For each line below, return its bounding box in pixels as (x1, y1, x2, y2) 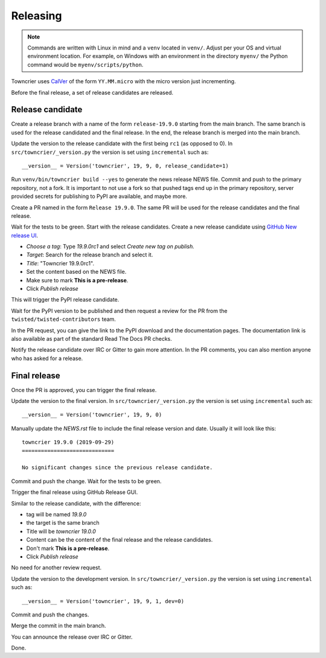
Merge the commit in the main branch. (11, 622, 106, 630)
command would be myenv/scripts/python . (27, 61, 144, 68)
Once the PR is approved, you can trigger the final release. (11, 386, 157, 393)
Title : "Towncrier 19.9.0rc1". (26, 259, 95, 267)
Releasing (11, 9, 62, 22)
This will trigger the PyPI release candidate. (11, 296, 120, 303)
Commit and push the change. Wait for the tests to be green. (11, 477, 162, 485)
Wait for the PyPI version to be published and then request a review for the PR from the (11, 307, 228, 314)
